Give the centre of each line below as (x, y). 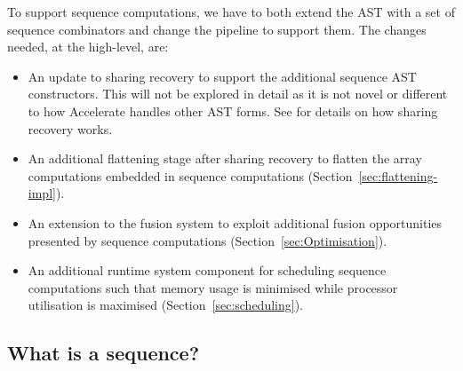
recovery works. (70, 128)
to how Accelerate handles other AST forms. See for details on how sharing (233, 111)
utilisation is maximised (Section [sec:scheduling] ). (165, 305)
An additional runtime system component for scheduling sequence (207, 270)
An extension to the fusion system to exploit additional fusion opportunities (235, 222)
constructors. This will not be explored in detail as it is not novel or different (238, 94)
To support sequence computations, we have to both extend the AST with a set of (231, 12)
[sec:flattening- (398, 175)
